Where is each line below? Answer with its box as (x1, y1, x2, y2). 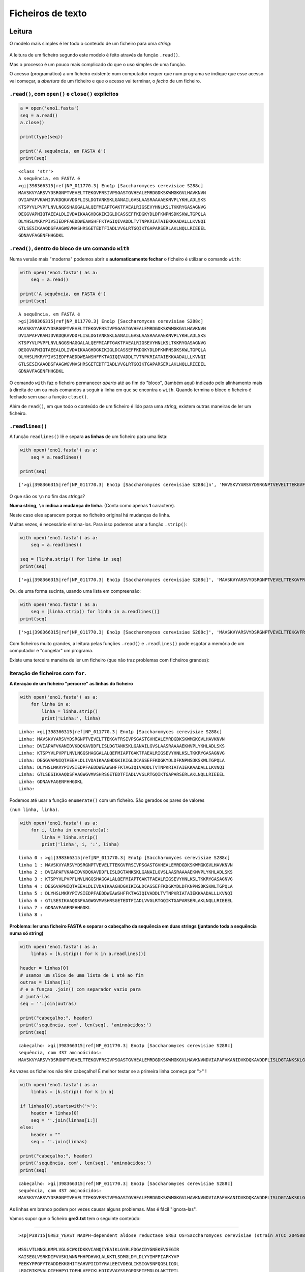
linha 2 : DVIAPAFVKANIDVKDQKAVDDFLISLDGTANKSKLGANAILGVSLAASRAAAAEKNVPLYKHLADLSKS (18, 869, 233, 875)
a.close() (20, 120, 45, 125)
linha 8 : (18, 912, 43, 918)
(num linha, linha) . (9, 806, 59, 813)
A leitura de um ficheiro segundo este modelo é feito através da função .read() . (9, 52, 180, 58)
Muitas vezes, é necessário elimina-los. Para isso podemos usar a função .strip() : (9, 522, 188, 527)
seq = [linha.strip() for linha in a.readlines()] (30, 609, 160, 615)
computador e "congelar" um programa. (9, 648, 94, 654)
